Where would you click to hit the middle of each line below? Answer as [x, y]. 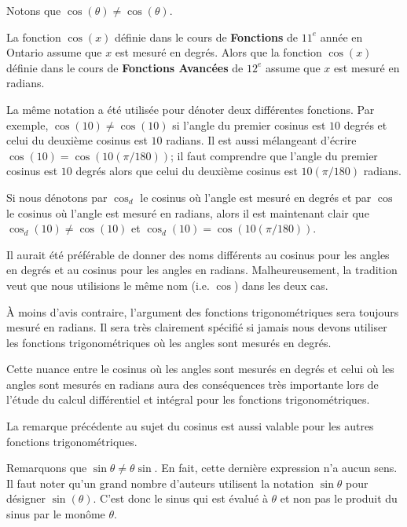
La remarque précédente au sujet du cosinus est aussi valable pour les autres [190, 426]
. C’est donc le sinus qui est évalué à [180, 498]
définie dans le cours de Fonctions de [206, 37]
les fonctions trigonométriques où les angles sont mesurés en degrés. [169, 342]
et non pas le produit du [339, 498]
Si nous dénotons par [57, 197]
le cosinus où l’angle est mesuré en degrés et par [256, 197]
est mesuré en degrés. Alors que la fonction [218, 52]
